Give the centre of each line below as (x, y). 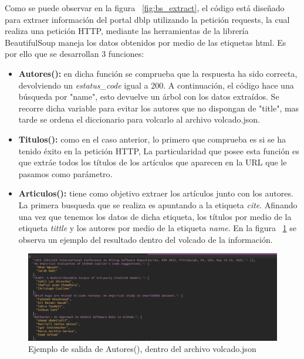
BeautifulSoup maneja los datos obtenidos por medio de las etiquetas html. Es (146, 42)
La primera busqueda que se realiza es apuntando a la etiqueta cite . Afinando (158, 204)
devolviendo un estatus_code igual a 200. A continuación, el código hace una (156, 85)
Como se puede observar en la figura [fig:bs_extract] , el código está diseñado (145, 8)
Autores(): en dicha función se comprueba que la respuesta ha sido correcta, (158, 73)
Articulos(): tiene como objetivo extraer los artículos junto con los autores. (156, 193)
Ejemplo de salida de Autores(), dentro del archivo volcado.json (142, 349)
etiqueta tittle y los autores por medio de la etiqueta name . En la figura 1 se (157, 228)
